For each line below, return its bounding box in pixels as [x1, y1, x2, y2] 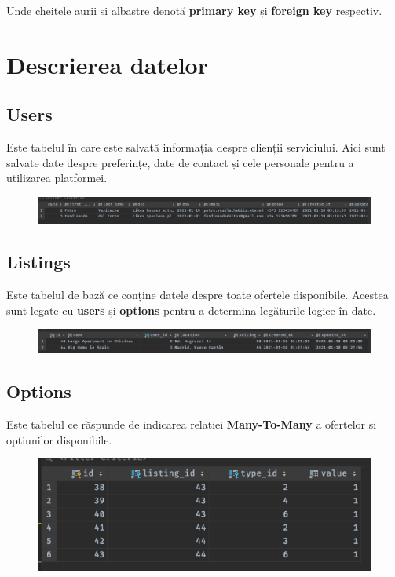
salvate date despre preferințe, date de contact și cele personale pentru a [6, 154, 354, 170]
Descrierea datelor [6, 48, 208, 80]
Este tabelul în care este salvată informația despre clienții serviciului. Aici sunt [6, 139, 386, 155]
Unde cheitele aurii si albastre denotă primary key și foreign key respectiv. [6, 2, 382, 18]
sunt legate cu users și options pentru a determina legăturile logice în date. [6, 301, 376, 318]
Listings [6, 250, 71, 274]
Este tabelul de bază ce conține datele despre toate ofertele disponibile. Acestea [6, 287, 389, 303]
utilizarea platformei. [6, 170, 108, 186]
